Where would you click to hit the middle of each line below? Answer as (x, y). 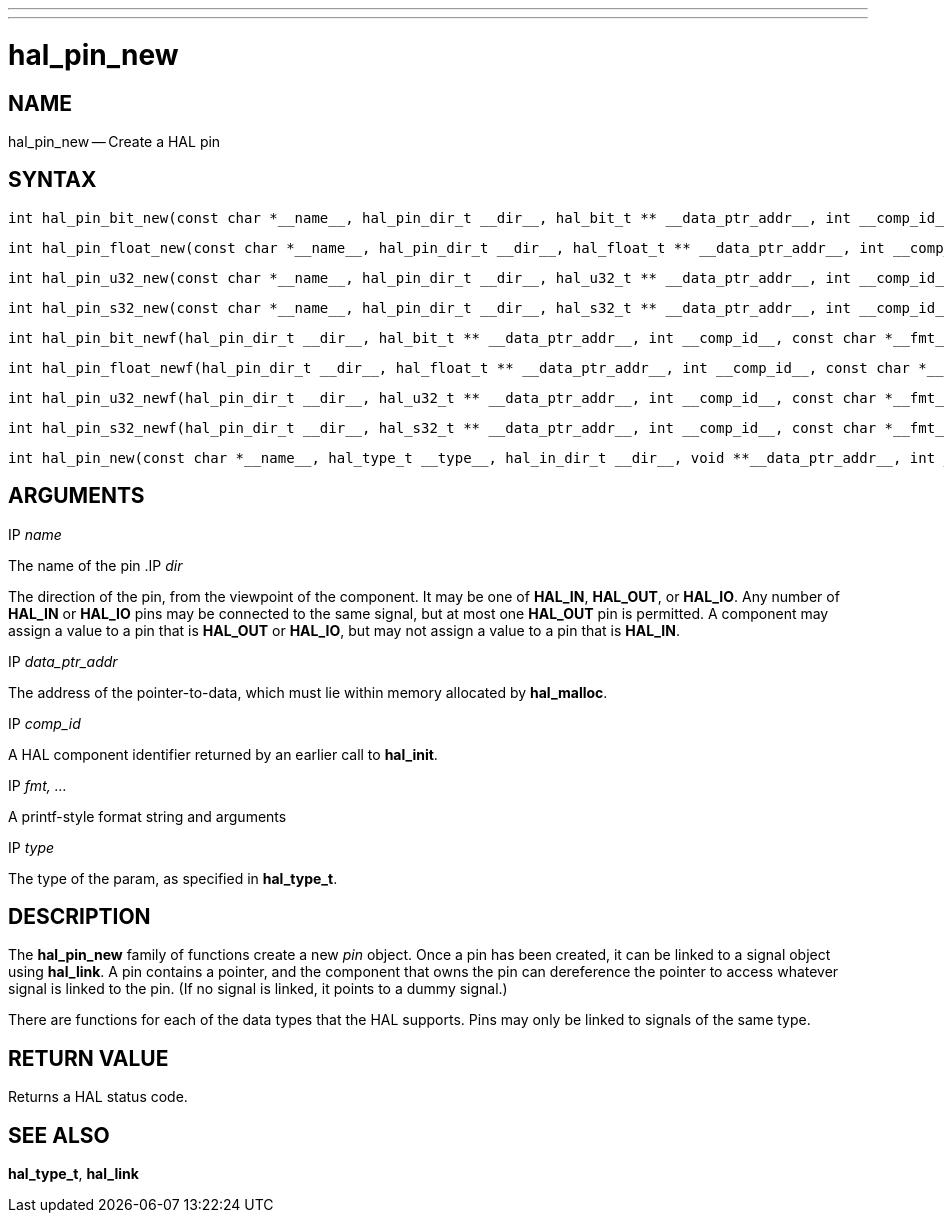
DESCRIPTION (79, 917)
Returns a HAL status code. (98, 1097)
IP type (31, 847)
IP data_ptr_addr (63, 661)
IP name (35, 534)
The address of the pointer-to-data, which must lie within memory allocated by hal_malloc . (308, 692)
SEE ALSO (59, 1135)
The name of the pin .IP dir (95, 565)
